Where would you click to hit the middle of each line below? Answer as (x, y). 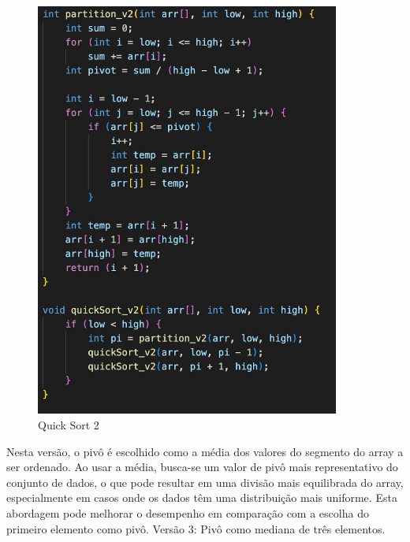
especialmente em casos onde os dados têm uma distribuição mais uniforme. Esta (202, 497)
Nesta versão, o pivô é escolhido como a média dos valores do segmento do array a (205, 451)
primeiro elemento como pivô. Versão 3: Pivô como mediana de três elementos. (196, 528)
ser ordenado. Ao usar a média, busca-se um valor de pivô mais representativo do (202, 467)
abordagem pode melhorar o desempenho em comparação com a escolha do (188, 512)
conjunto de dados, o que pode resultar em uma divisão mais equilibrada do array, (205, 482)
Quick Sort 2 (69, 424)
